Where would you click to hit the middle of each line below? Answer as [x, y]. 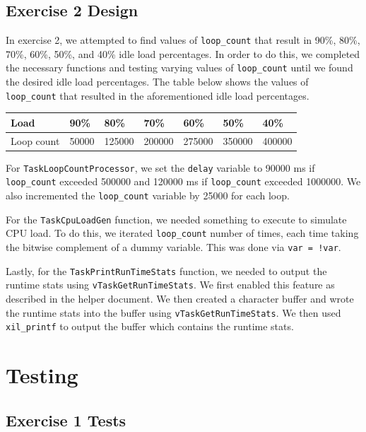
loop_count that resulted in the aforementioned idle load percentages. [158, 95]
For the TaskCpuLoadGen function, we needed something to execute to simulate [176, 219]
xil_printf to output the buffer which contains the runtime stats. [150, 326]
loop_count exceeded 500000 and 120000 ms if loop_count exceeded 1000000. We [183, 181]
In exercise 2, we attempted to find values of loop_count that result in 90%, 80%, [183, 40]
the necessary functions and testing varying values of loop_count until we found [179, 68]
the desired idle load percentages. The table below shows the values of [157, 82]
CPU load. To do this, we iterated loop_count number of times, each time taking [182, 233]
